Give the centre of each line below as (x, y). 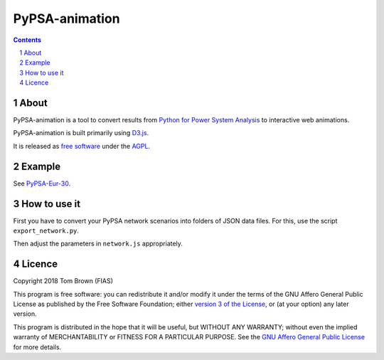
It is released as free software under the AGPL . (82, 146)
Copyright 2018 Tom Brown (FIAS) (63, 281)
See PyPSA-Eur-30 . (42, 183)
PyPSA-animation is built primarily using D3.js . (81, 133)
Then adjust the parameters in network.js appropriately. (98, 244)
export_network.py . (46, 231)
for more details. (37, 347)
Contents (27, 40)
